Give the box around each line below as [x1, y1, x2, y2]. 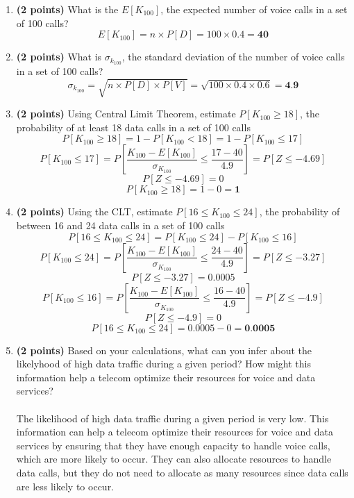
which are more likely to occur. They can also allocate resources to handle [16, 451, 332, 466]
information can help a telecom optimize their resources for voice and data [16, 424, 333, 439]
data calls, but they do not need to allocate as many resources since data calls [16, 465, 348, 479]
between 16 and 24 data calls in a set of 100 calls [16, 217, 225, 232]
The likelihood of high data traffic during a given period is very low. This [16, 410, 329, 425]
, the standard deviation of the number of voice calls [121, 49, 345, 64]
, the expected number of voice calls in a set [160, 2, 348, 16]
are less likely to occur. [16, 479, 115, 493]
